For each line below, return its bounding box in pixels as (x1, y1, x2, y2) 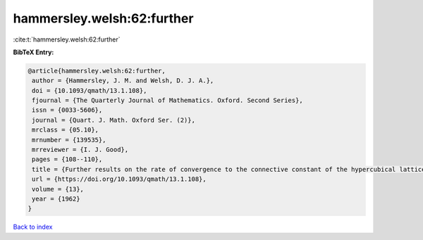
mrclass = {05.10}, (32, 126, 99, 134)
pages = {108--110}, (32, 156, 103, 163)
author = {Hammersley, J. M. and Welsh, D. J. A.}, (32, 77, 214, 84)
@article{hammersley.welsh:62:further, (27, 67, 166, 75)
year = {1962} (32, 195, 80, 203)
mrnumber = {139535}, (32, 136, 106, 144)
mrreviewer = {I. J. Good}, (32, 146, 129, 154)
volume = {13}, (32, 185, 85, 193)
